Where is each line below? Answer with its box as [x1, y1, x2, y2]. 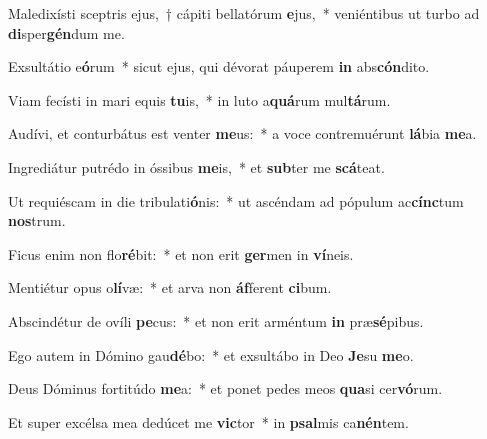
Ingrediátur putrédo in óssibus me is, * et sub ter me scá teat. [8, 156, 385, 177]
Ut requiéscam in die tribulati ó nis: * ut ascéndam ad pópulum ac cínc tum [8, 190, 464, 211]
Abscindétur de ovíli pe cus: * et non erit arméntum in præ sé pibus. [8, 310, 424, 331]
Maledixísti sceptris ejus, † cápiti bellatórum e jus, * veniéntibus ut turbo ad [8, 3, 480, 23]
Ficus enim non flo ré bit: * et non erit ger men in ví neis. [8, 243, 354, 264]
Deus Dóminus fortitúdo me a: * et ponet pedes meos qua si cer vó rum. [8, 378, 443, 399]
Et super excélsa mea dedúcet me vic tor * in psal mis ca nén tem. [8, 411, 409, 432]
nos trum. [8, 210, 66, 231]
